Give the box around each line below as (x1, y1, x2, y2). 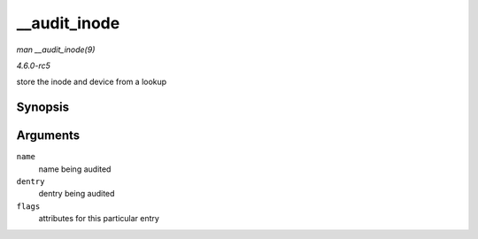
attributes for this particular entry (38, 213, 159, 224)
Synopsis (16, 100, 70, 115)
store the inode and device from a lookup (16, 76, 167, 88)
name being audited (38, 164, 112, 174)
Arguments (16, 128, 81, 143)
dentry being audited (38, 189, 115, 199)
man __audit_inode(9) (16, 44, 96, 55)
